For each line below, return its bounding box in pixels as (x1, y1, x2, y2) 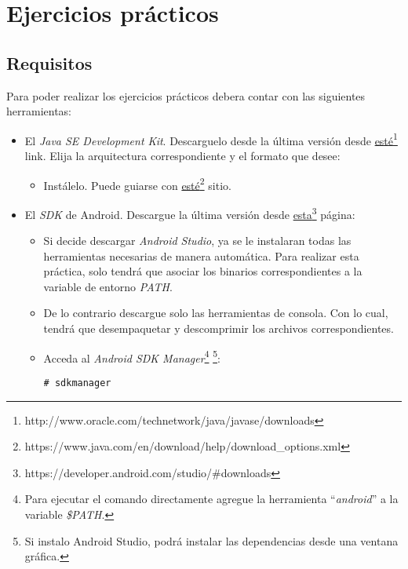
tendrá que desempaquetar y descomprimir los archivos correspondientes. (43, 320, 394, 337)
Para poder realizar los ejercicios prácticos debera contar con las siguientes (6, 87, 366, 104)
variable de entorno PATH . (43, 278, 173, 294)
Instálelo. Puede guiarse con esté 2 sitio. (43, 174, 231, 193)
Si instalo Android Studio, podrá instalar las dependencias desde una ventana (24, 532, 399, 549)
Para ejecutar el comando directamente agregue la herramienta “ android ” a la (24, 491, 399, 507)
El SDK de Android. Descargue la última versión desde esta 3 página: (24, 203, 355, 222)
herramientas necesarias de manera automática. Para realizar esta (43, 247, 359, 264)
